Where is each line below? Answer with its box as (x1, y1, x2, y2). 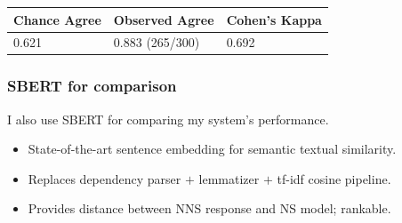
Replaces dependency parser (28, 169, 181, 187)
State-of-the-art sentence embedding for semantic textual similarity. (28, 139, 397, 158)
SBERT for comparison (7, 75, 177, 97)
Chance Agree (13, 10, 101, 28)
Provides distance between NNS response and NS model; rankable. (28, 199, 391, 218)
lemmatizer (198, 169, 260, 187)
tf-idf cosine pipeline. (277, 169, 391, 187)
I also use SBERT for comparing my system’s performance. (7, 109, 329, 128)
